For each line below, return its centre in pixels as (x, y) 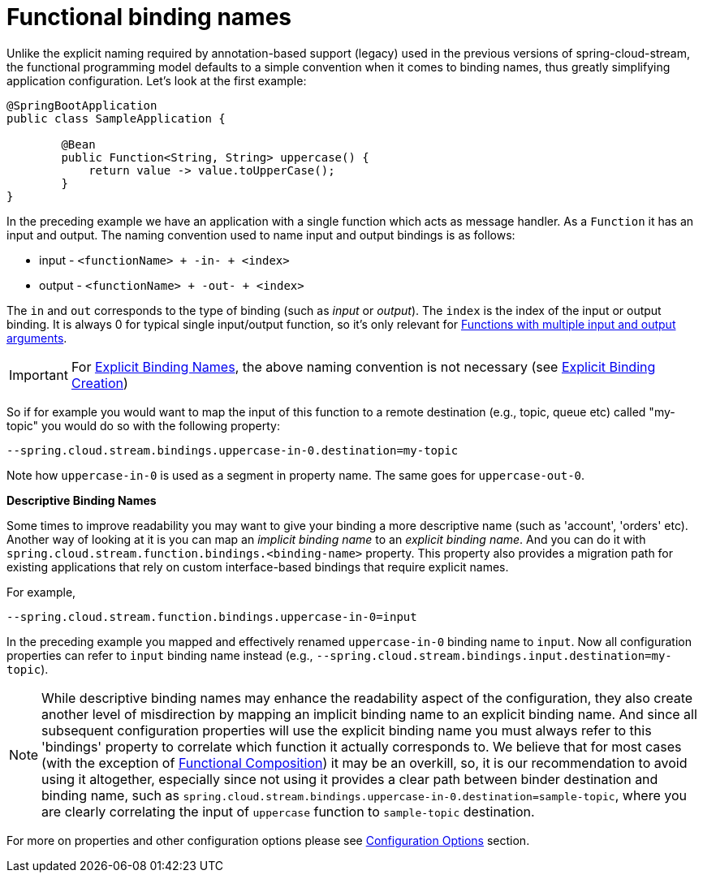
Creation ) (99, 383)
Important (39, 375)
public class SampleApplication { (116, 118)
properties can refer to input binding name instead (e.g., (160, 655)
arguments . (37, 338)
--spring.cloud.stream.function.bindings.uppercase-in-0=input (212, 616)
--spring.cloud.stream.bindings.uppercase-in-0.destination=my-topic (233, 450)
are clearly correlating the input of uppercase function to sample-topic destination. (288, 811)
